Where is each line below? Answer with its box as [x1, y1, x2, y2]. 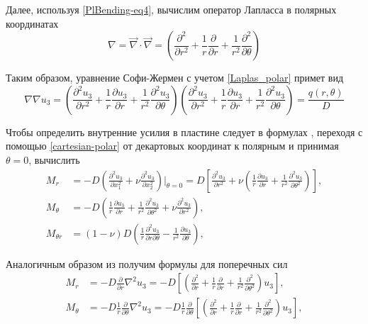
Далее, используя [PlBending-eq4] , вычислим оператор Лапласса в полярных [6, 2, 337, 16]
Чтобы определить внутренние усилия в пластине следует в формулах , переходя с [6, 124, 363, 139]
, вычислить [28, 152, 80, 167]
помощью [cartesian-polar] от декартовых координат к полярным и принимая [6, 138, 339, 153]
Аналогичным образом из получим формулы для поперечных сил [6, 256, 288, 271]
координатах [6, 16, 59, 30]
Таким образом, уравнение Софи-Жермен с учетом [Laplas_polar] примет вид [6, 70, 344, 85]
